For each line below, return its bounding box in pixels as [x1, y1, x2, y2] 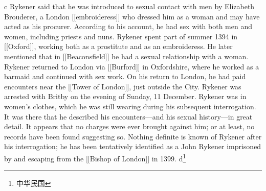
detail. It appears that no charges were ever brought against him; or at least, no [4, 121, 255, 132]
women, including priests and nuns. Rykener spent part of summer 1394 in [4, 31, 238, 41]
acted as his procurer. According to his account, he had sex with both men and [4, 21, 253, 32]
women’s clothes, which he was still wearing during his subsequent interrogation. [4, 101, 256, 111]
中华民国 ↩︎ [16, 178, 51, 188]
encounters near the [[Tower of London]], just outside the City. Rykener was [4, 81, 241, 91]
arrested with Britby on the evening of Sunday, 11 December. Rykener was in [4, 91, 247, 102]
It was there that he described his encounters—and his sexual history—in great [4, 111, 253, 122]
